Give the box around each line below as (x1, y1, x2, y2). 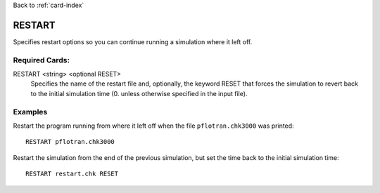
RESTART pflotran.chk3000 (25, 138, 115, 146)
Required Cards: (13, 55, 70, 65)
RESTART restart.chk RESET (25, 170, 119, 178)
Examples (13, 107, 48, 117)
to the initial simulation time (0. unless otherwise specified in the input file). (30, 89, 248, 98)
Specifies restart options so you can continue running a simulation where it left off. (13, 37, 253, 46)
